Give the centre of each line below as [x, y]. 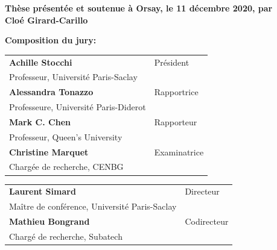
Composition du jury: [51, 40]
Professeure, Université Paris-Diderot [78, 107]
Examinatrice [179, 152]
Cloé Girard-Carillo [46, 20]
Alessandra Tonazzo [51, 92]
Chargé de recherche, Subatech [66, 236]
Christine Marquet [49, 152]
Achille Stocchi [41, 62]
